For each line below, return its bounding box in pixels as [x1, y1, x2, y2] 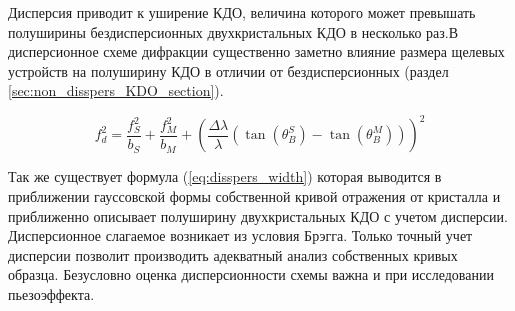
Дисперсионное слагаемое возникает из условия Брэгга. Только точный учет [8, 225, 473, 246]
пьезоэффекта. [8, 284, 95, 305]
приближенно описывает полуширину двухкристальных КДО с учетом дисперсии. [8, 205, 508, 226]
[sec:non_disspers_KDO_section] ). [8, 80, 224, 101]
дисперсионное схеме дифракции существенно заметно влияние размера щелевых [8, 41, 505, 62]
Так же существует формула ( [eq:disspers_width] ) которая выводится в [8, 166, 442, 187]
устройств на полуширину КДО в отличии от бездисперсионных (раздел [8, 60, 449, 81]
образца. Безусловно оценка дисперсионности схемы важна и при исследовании [8, 264, 494, 285]
